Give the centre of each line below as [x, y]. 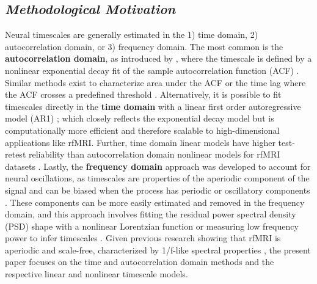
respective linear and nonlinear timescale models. [97, 274]
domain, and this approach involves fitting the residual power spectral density [151, 214]
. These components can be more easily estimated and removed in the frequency [155, 202]
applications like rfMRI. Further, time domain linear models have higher [140, 142]
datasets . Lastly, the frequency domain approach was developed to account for [158, 166]
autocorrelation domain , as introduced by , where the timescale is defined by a [158, 58]
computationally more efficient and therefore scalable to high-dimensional [142, 130]
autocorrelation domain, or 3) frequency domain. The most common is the [144, 46]
